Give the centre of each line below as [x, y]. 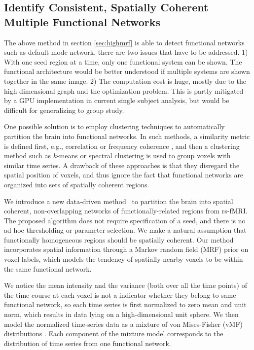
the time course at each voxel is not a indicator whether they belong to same [120, 295]
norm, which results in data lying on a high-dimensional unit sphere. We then [121, 314]
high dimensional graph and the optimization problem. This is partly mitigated [124, 90]
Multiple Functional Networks [82, 21]
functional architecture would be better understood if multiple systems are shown [127, 71]
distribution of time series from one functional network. [88, 343]
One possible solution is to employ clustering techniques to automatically [114, 126]
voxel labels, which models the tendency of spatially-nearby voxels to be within [124, 259]
